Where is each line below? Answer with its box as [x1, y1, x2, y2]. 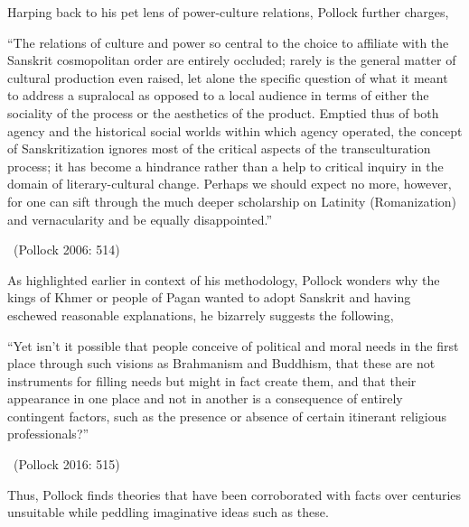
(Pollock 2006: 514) [13, 240, 120, 259]
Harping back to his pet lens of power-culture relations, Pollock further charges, [7, 3, 449, 21]
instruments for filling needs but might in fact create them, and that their [7, 371, 417, 390]
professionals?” [7, 424, 89, 443]
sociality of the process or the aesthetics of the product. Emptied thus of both [7, 103, 439, 122]
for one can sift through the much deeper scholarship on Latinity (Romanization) [7, 191, 457, 210]
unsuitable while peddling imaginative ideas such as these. [7, 503, 329, 522]
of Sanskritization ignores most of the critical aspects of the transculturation [7, 139, 431, 158]
